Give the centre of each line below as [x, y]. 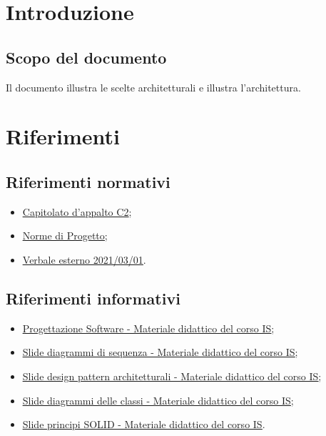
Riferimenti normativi [88, 181]
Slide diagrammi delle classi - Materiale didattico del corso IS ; [158, 400]
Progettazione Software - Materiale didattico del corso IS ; [148, 328]
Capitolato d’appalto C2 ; [77, 211]
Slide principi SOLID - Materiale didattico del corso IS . [144, 424]
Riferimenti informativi [93, 298]
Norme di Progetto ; [65, 236]
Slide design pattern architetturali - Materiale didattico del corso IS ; [172, 376]
